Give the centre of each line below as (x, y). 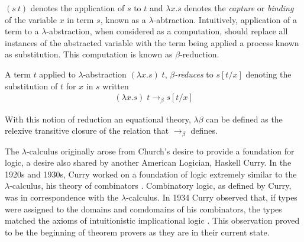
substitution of (31, 85)
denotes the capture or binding (239, 8)
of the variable (31, 19)
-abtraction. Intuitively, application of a (225, 19)
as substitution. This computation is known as (89, 54)
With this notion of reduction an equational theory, (98, 119)
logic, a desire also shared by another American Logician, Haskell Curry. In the (148, 162)
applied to (57, 74)
